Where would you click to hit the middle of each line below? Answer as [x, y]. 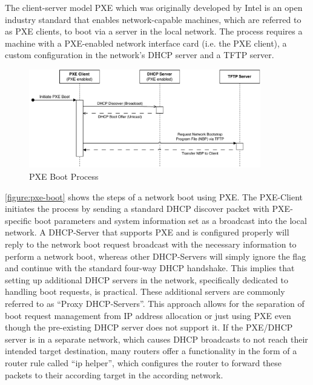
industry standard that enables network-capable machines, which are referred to [153, 19]
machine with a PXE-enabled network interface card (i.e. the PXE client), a [146, 43]
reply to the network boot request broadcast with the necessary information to [151, 244]
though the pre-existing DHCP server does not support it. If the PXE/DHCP [149, 327]
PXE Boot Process [64, 176]
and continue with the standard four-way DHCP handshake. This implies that [150, 268]
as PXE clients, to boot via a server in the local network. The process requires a [154, 31]
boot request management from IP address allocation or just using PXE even [148, 315]
